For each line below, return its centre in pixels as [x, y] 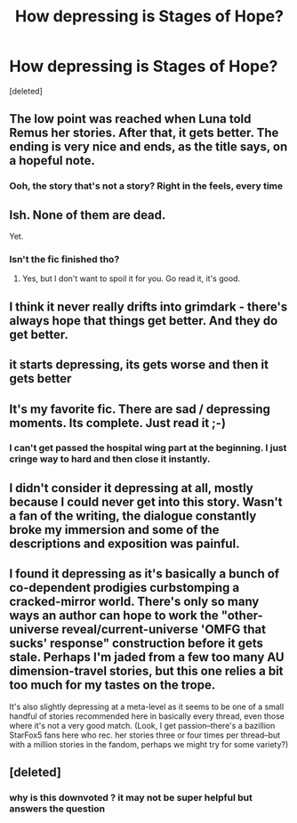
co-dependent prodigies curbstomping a [124, 588]
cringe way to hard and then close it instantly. [110, 459]
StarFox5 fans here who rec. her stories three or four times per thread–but [145, 735]
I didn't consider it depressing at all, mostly [131, 488]
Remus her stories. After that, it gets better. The [144, 133]
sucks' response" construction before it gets [136, 644]
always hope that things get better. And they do [144, 321]
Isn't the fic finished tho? [64, 259]
